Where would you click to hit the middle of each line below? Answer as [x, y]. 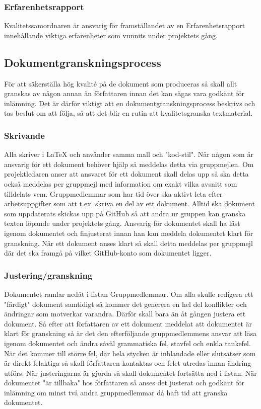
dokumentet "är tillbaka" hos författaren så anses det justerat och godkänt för [124, 383]
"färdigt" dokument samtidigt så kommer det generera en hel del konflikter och [125, 304]
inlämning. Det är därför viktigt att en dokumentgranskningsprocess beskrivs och [130, 103]
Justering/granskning [48, 275]
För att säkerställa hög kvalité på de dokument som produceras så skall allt [121, 83]
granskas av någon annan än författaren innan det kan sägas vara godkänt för [124, 93]
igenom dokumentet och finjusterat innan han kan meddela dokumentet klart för [129, 233]
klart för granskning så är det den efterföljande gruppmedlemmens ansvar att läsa [130, 333]
